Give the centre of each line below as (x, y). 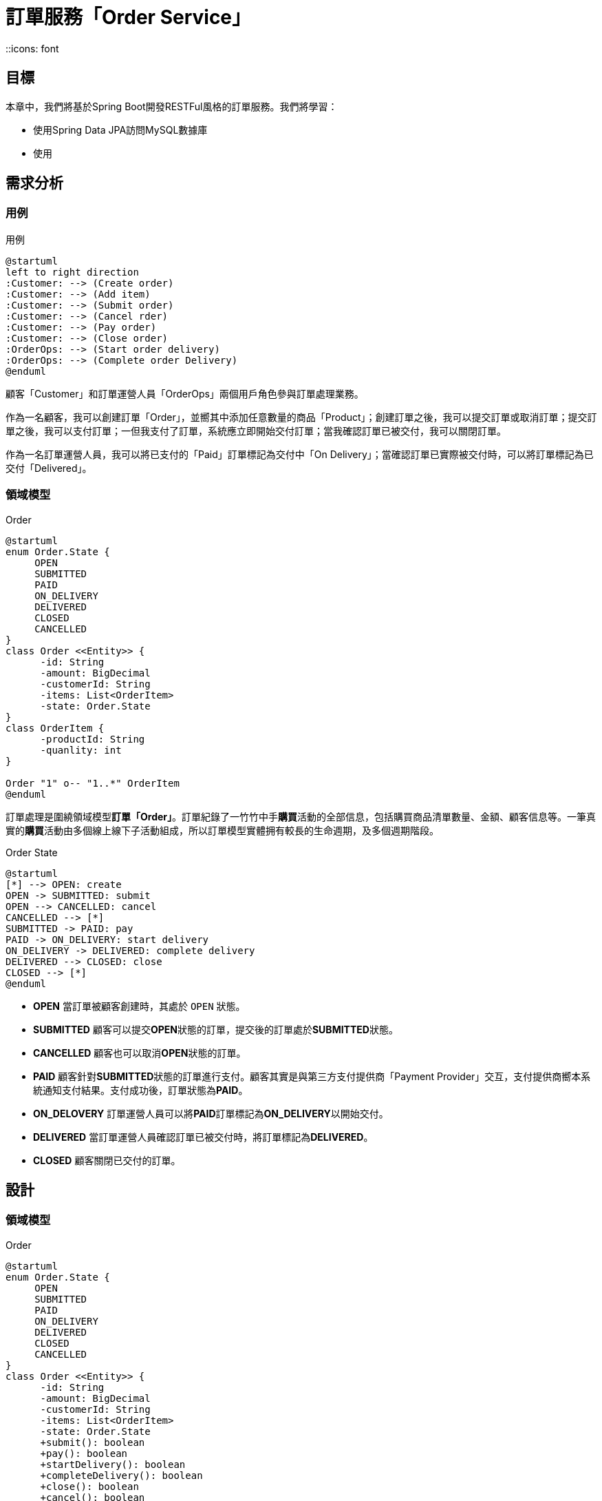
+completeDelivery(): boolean (121, 1475)
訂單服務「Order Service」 (129, 17)
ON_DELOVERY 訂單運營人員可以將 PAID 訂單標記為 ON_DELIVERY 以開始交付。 (211, 1113)
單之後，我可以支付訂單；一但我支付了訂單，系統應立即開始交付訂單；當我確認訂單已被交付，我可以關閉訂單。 (256, 431)
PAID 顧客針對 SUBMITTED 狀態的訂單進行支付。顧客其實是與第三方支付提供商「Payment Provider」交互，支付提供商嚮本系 (312, 1076)
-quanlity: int (81, 750)
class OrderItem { (55, 728)
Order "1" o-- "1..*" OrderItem (93, 783)
